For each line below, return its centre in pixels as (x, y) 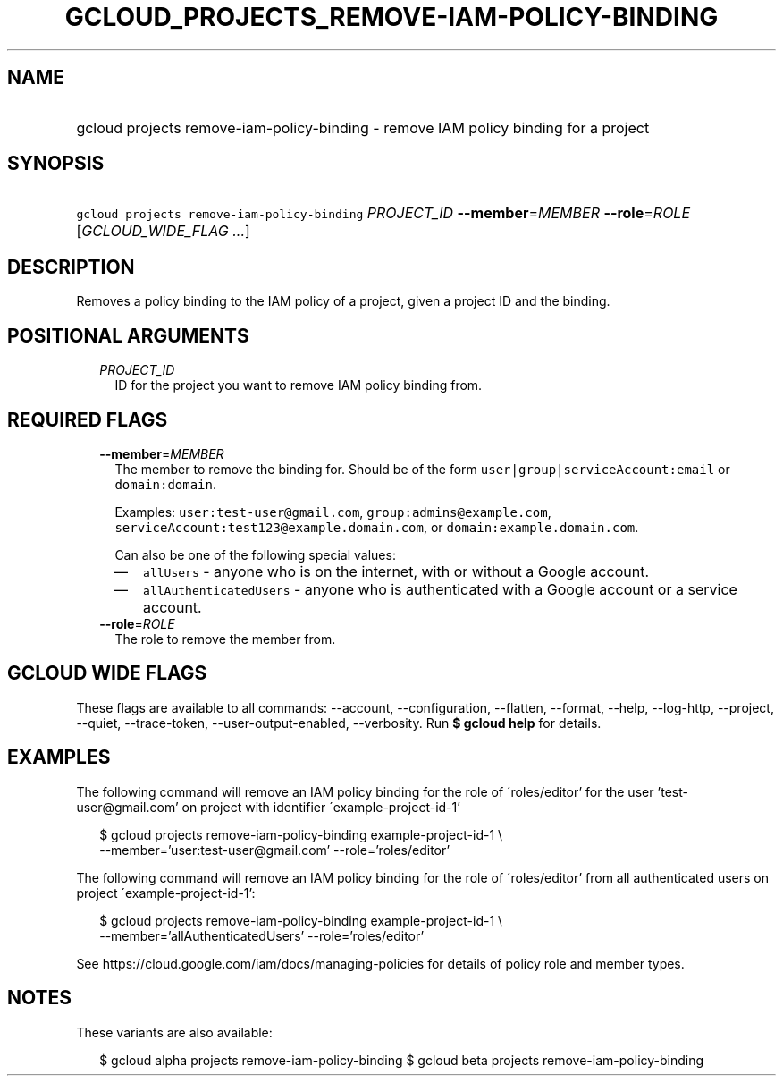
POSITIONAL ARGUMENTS (128, 335)
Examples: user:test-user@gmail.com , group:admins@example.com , (333, 512)
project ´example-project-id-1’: (166, 893)
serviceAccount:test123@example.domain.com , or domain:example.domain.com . (377, 527)
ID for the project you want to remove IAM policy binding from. (299, 385)
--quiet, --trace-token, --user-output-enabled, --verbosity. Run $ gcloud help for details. (339, 723)
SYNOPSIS (56, 164)
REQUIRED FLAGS (88, 419)
